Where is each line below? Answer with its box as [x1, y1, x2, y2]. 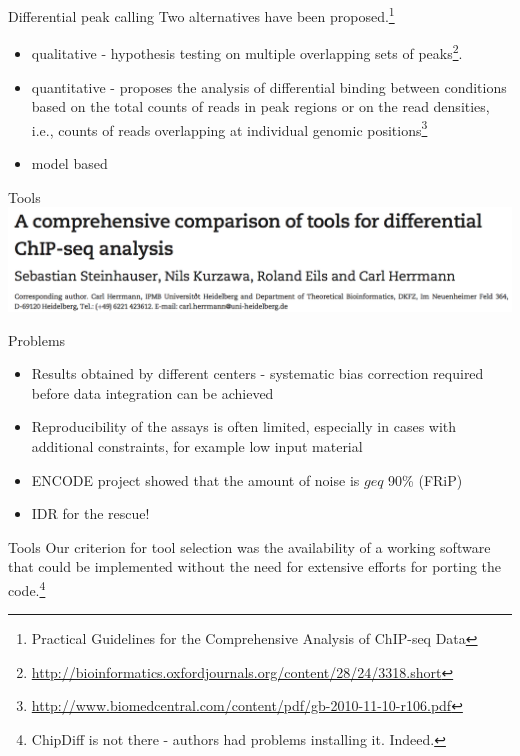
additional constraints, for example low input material [31, 435, 363, 456]
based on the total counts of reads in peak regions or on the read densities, [31, 96, 490, 117]
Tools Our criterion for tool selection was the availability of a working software [8, 536, 491, 557]
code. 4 [8, 576, 46, 600]
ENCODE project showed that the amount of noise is [31, 469, 360, 490]
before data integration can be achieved [31, 382, 274, 403]
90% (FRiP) [388, 469, 463, 490]
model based [31, 152, 108, 173]
